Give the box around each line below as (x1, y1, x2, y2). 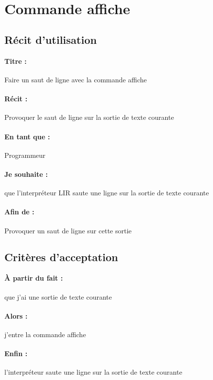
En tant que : (4, 131, 50, 141)
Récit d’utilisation (4, 32, 97, 47)
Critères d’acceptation (4, 249, 118, 264)
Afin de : (4, 207, 35, 217)
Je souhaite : (4, 169, 48, 179)
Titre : (4, 56, 27, 66)
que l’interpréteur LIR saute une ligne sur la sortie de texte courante (4, 188, 209, 198)
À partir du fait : (4, 273, 63, 283)
